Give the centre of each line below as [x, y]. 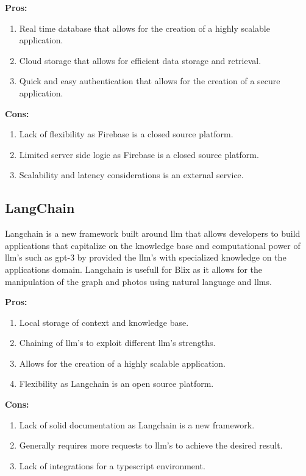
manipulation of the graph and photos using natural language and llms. [138, 281]
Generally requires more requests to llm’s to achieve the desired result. [151, 445]
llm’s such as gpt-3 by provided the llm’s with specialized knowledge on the [146, 257]
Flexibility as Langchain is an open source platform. [116, 384]
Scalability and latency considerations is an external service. [131, 175]
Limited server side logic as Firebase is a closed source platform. [139, 154]
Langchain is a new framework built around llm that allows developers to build [153, 233]
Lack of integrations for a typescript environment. [112, 465]
